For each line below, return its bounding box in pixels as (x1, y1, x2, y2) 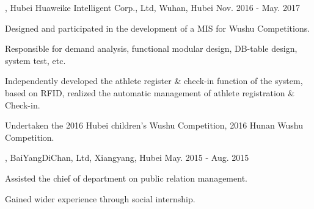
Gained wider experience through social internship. (5, 192, 195, 205)
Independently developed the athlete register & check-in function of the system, (5, 74, 303, 87)
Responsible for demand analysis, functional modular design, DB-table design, (5, 42, 298, 55)
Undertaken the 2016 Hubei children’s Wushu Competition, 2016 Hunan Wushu (5, 119, 304, 132)
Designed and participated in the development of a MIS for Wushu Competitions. (5, 21, 310, 34)
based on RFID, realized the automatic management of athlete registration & (5, 86, 295, 99)
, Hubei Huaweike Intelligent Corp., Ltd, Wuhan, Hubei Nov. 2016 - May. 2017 (5, 1, 300, 13)
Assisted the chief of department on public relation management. (5, 171, 247, 184)
